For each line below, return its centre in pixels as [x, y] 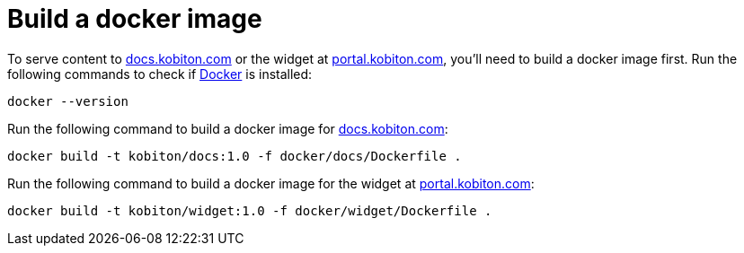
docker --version [68, 101]
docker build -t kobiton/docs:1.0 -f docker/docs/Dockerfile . [235, 156]
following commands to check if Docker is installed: [160, 74]
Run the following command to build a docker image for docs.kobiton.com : [228, 128]
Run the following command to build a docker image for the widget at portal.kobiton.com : [271, 183]
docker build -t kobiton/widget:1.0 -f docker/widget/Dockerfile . [250, 210]
